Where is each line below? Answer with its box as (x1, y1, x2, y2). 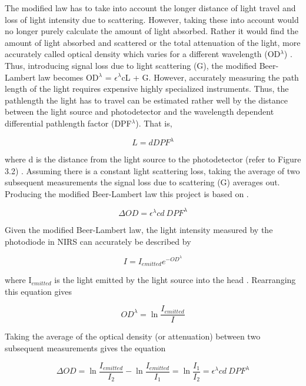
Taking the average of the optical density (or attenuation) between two (5, 330, 261, 342)
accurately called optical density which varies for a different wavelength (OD (5, 48, 281, 60)
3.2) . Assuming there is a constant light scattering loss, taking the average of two (5, 164, 300, 177)
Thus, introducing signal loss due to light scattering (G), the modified (5, 59, 257, 71)
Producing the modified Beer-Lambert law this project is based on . (5, 187, 249, 199)
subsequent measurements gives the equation (5, 342, 166, 354)
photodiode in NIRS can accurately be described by (5, 235, 191, 247)
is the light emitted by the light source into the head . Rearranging (54, 274, 296, 286)
